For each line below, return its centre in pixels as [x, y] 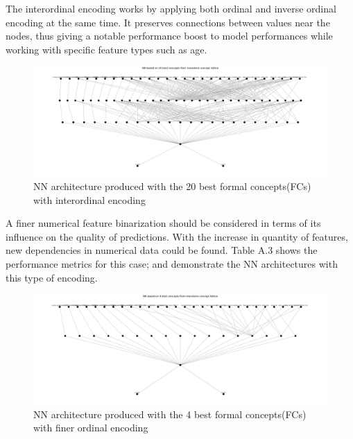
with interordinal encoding [89, 199]
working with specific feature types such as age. [106, 49]
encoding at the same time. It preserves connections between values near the [168, 22]
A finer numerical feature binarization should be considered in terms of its [163, 223]
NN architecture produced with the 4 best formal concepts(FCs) [170, 414]
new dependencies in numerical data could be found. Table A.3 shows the [162, 250]
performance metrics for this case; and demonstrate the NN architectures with [172, 263]
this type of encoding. [52, 277]
